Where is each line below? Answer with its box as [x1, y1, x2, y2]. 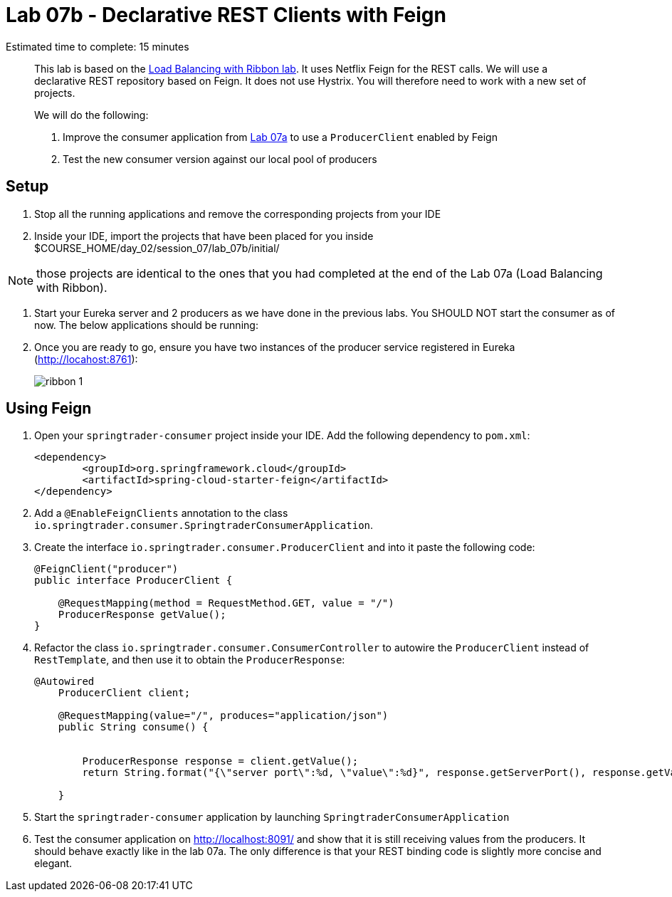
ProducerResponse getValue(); [58, 609, 226, 621]
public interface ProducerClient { [34, 575, 233, 587]
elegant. [34, 857, 73, 870]
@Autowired [34, 676, 95, 688]
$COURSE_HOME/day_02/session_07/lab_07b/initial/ [34, 241, 280, 254]
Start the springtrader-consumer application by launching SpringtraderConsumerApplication [34, 811, 510, 824]
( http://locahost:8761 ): [34, 352, 138, 365]
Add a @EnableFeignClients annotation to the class [34, 507, 288, 520]
